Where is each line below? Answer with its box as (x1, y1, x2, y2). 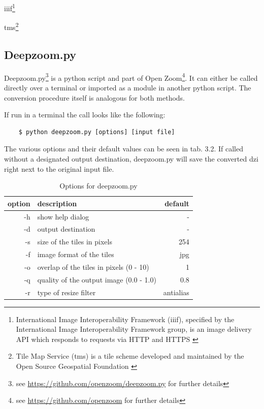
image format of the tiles (37, 249, 114, 260)
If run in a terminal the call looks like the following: (4, 109, 166, 120)
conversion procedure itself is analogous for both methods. (4, 92, 185, 103)
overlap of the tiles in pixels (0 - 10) (37, 261, 149, 272)
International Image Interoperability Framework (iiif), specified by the (16, 313, 235, 324)
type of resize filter (37, 287, 96, 297)
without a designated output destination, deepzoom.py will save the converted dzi (4, 153, 258, 164)
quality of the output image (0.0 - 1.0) (37, 274, 156, 285)
